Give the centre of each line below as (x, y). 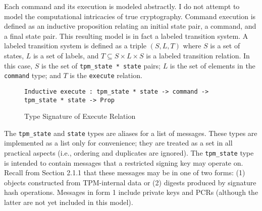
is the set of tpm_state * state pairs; (101, 65)
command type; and (33, 75)
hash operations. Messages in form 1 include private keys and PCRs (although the (131, 192)
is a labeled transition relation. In (198, 55)
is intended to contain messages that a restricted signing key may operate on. (124, 162)
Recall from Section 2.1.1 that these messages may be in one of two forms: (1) (125, 172)
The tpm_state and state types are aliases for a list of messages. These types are (131, 133)
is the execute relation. (106, 75)
